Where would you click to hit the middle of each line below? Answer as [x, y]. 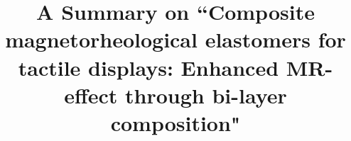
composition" [175, 122]
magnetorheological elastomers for [175, 39]
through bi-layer [206, 95]
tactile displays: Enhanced [148, 67]
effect [91, 95]
